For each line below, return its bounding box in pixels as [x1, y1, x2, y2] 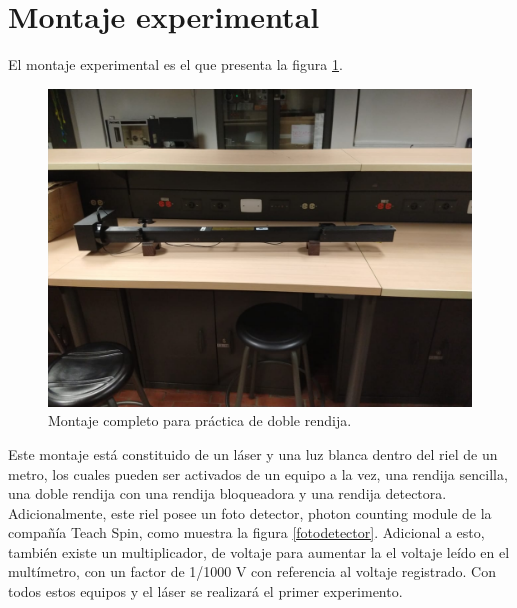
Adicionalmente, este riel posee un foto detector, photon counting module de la [8, 502, 492, 523]
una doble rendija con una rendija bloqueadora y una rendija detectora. [8, 483, 447, 504]
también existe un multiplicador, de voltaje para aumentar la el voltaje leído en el [8, 541, 510, 562]
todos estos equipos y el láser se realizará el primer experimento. [8, 581, 403, 602]
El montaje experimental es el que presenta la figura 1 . [8, 54, 343, 75]
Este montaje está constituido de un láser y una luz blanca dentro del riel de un [8, 443, 498, 464]
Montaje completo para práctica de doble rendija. [48, 410, 352, 431]
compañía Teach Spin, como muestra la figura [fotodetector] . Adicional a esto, [8, 522, 485, 543]
